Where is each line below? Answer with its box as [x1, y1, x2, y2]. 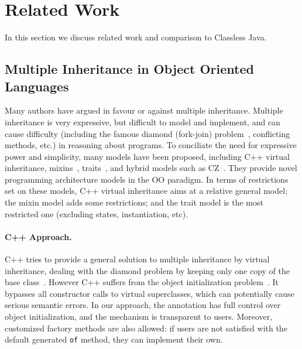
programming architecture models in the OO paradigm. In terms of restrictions [5, 173, 289, 185]
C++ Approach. [5, 230, 72, 242]
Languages [5, 77, 69, 95]
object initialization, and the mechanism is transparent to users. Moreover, [5, 310, 273, 323]
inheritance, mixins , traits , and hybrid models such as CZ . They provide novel [5, 162, 297, 174]
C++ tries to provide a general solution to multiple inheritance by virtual [5, 253, 270, 265]
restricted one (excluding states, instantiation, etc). [5, 207, 188, 220]
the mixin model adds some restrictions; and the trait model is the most [5, 196, 263, 208]
